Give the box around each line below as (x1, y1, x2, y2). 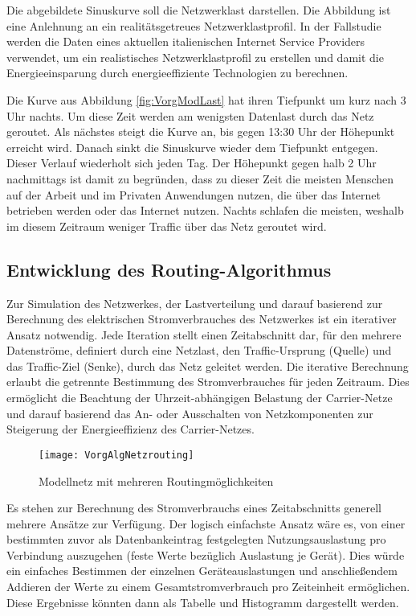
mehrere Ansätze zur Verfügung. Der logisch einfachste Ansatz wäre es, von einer (6, 515, 406, 532)
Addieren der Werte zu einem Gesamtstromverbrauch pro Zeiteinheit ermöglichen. (6, 578, 410, 595)
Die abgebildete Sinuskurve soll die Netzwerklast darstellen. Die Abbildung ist (6, 2, 391, 18)
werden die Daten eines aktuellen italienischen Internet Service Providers (6, 33, 365, 50)
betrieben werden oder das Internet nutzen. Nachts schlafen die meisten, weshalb (6, 202, 404, 219)
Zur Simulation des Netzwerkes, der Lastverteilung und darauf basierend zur (6, 294, 383, 311)
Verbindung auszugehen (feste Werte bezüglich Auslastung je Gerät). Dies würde (6, 546, 405, 563)
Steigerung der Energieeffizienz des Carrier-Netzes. (6, 421, 255, 437)
